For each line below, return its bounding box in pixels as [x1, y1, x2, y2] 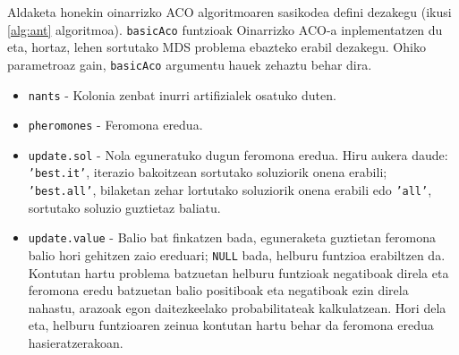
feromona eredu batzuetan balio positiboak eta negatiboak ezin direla [28, 281, 409, 300]
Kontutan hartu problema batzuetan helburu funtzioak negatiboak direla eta [28, 263, 449, 282]
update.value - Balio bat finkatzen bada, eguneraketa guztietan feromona [28, 228, 437, 247]
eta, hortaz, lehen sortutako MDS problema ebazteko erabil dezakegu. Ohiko [7, 38, 426, 56]
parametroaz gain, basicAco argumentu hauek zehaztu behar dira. [7, 55, 372, 73]
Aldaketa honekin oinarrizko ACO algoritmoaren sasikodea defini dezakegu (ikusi [7, 3, 452, 21]
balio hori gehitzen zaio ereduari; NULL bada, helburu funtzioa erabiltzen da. [28, 246, 446, 265]
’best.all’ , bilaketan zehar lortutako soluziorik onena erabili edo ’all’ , [28, 181, 432, 199]
